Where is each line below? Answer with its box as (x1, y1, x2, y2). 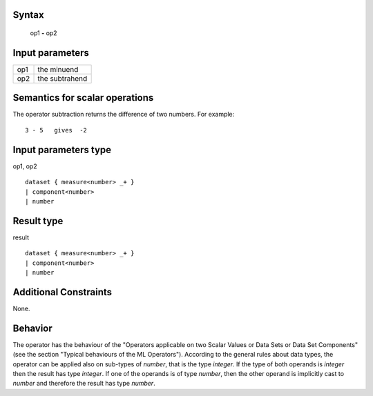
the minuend (37, 64, 79, 74)
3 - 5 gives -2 (25, 126, 88, 134)
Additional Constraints (12, 286, 113, 298)
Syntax (12, 9, 44, 21)
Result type (12, 215, 64, 227)
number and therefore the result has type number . (12, 379, 155, 388)
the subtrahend (37, 73, 88, 83)
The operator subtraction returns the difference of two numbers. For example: (12, 110, 235, 119)
